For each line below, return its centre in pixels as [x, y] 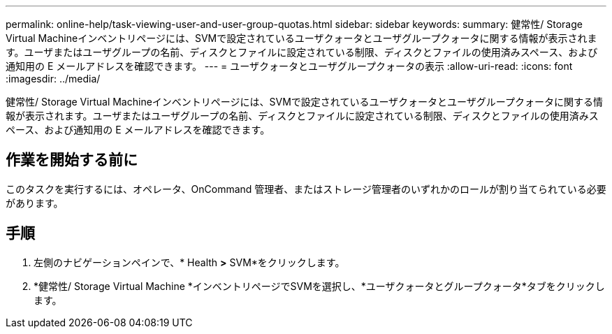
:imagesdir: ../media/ [53, 79]
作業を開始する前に [72, 160]
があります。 [35, 203]
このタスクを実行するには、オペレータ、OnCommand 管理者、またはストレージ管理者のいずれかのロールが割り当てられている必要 [306, 189]
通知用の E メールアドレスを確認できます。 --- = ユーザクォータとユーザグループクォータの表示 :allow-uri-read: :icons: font [289, 66]
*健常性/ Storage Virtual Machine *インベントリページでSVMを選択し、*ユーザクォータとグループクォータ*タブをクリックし [319, 286]
